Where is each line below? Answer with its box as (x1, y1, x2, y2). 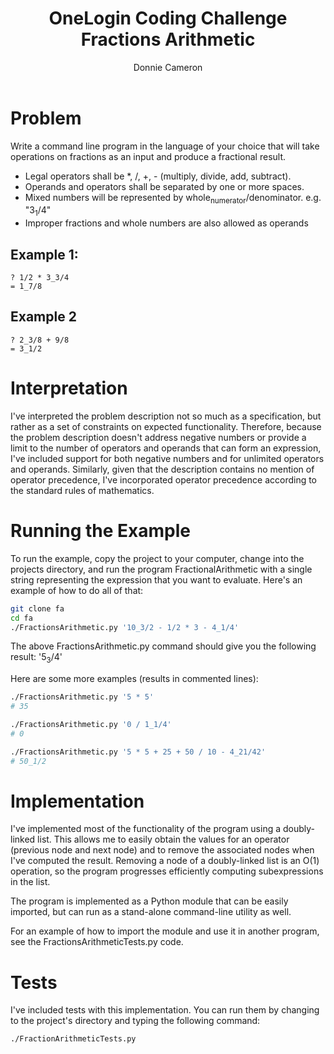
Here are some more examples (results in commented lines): (10, 673, 259, 685)
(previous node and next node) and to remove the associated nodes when (10, 844, 315, 856)
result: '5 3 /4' (10, 651, 63, 666)
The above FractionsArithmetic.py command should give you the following (10, 640, 317, 652)
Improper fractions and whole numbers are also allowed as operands (24, 217, 309, 229)
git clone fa (10, 603, 65, 614)
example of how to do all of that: (10, 584, 144, 596)
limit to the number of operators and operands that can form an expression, (10, 442, 322, 454)
